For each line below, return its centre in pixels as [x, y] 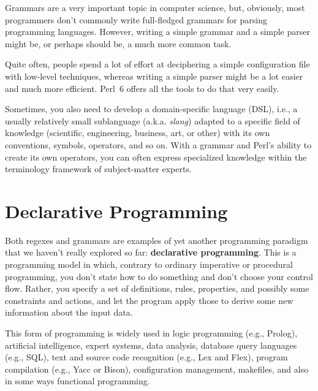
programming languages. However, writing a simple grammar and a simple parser [157, 32]
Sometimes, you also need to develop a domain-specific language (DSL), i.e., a [151, 109]
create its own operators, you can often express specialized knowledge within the [156, 157]
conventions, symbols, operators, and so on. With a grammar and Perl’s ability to [158, 144]
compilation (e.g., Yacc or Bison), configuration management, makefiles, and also [157, 369]
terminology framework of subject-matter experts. [98, 169]
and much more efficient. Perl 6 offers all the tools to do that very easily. [142, 88]
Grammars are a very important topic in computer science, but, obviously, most [155, 7]
